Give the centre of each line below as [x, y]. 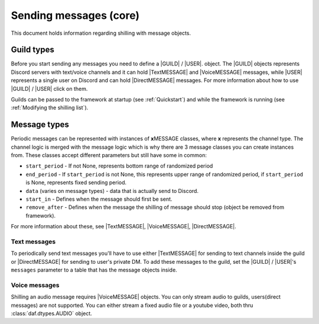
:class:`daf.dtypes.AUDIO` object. [52, 313]
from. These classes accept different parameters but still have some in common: [109, 155]
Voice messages [35, 285]
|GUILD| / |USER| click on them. [49, 89]
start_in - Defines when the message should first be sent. [99, 199]
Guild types [32, 50]
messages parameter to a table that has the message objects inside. [94, 270]
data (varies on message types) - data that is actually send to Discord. [112, 191]
